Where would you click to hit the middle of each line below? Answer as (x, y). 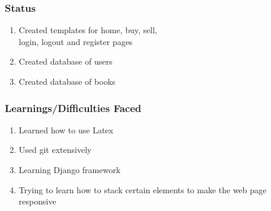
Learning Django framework (70, 170)
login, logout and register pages (76, 41)
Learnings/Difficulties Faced (73, 108)
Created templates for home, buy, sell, (88, 30)
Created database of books (67, 81)
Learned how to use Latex (66, 130)
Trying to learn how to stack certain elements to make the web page (143, 189)
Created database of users (66, 61)
